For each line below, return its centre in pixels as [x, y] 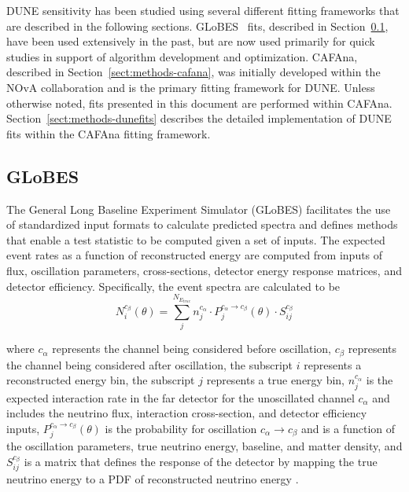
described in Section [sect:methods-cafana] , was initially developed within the [193, 72]
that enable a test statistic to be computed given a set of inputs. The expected [196, 239]
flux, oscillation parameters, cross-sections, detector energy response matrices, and [204, 270]
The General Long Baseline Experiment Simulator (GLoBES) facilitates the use [199, 209]
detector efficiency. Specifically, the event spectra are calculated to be [173, 286]
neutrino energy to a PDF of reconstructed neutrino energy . [153, 479]
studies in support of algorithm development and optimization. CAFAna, [182, 56]
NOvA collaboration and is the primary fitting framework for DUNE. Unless [191, 87]
